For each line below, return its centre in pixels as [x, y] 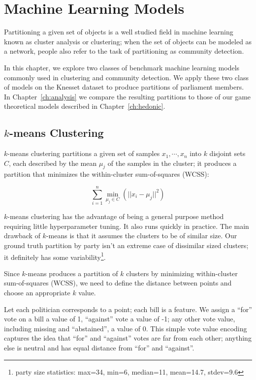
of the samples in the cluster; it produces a [172, 163]
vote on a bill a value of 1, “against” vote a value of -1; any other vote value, [120, 319]
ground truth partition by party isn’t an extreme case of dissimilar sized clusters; [126, 245]
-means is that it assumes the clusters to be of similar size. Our [142, 236]
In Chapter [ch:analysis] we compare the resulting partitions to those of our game [128, 96]
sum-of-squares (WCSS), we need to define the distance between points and [118, 283]
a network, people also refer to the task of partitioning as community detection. [124, 51]
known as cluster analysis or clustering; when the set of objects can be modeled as [128, 41]
